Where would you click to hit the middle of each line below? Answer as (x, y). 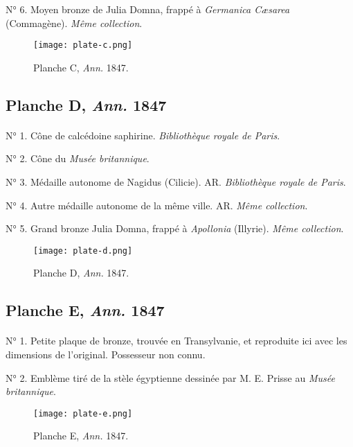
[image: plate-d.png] (83, 251)
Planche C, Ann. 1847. (81, 67)
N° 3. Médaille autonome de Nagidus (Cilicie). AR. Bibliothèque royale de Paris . (176, 182)
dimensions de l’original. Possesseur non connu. (106, 354)
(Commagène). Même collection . (74, 23)
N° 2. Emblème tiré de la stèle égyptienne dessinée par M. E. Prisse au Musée (170, 377)
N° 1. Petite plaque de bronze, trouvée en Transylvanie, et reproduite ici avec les (176, 341)
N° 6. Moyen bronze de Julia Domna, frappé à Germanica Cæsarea (148, 9)
